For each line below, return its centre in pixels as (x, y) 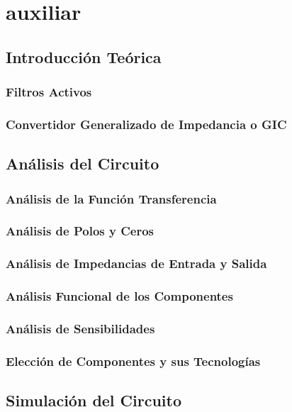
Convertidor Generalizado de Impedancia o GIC (146, 124)
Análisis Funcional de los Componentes (119, 296)
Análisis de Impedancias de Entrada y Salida (136, 263)
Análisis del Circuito (83, 163)
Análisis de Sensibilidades (80, 328)
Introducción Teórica (84, 56)
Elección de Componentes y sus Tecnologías (133, 361)
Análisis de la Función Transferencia (111, 198)
